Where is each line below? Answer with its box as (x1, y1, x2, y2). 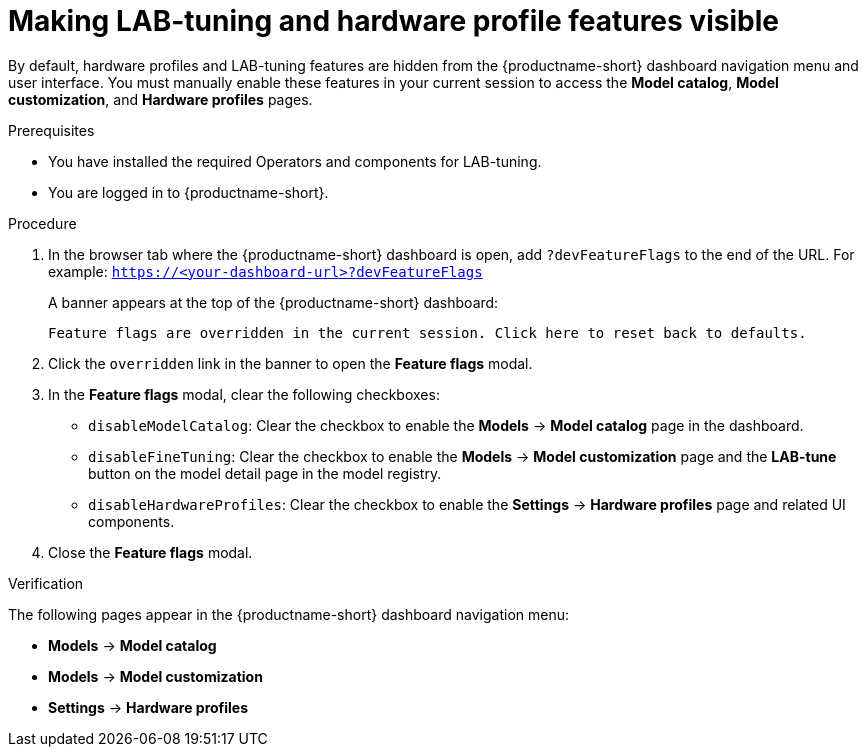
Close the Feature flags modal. (48, 543, 253, 561)
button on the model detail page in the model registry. (88, 464, 442, 482)
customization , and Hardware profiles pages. (8, 90, 313, 108)
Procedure (8, 214, 77, 232)
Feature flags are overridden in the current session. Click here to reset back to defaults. (48, 324, 807, 341)
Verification (8, 574, 84, 592)
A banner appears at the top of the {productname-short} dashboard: (48, 293, 499, 311)
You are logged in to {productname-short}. (48, 183, 329, 201)
